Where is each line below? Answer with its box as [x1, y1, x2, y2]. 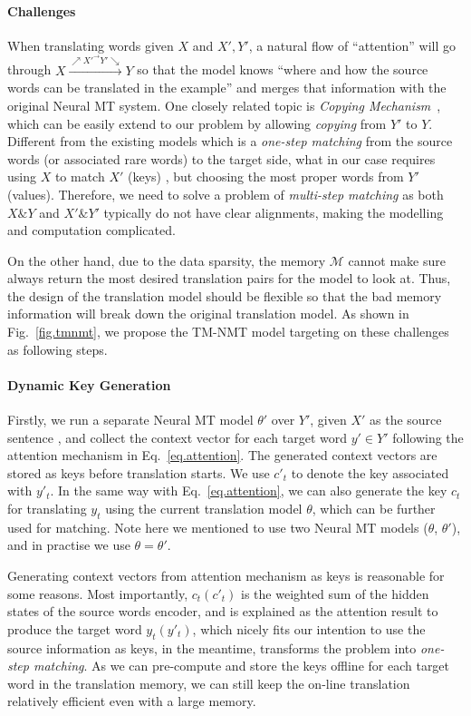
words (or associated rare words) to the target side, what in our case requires [7, 149, 436, 168]
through [7, 60, 52, 79]
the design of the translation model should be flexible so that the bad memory [7, 286, 442, 305]
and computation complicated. [7, 221, 176, 240]
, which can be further [312, 499, 436, 518]
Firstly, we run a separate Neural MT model [7, 410, 254, 429]
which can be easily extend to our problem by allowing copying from [7, 113, 387, 132]
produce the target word [7, 619, 142, 638]
